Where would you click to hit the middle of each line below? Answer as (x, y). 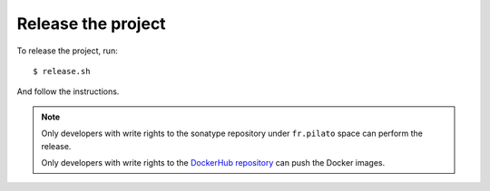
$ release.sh (62, 71)
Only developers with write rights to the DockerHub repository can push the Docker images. (213, 162)
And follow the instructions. (68, 91)
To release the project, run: (67, 51)
